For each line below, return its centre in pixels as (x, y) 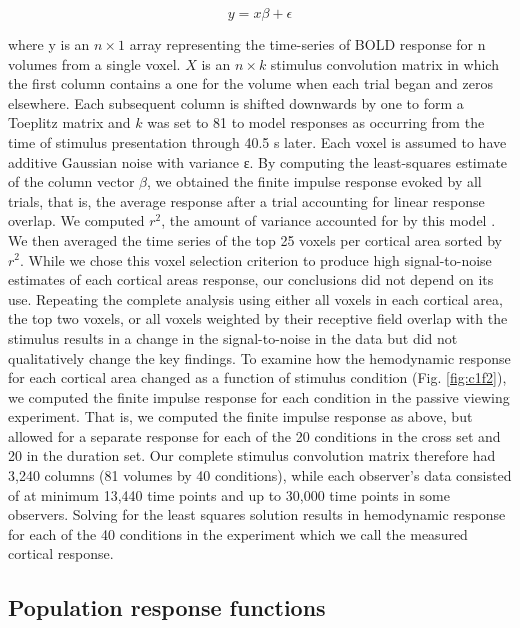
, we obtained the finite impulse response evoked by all (314, 181)
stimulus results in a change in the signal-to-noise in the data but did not (233, 337)
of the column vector (71, 181)
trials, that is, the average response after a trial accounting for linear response (246, 200)
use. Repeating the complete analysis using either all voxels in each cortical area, (255, 298)
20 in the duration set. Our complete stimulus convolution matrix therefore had (252, 455)
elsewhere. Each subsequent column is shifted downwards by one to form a (236, 102)
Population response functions (167, 607)
